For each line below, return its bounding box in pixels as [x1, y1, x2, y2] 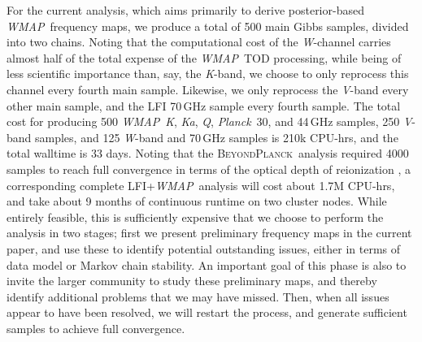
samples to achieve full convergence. [7, 319, 185, 336]
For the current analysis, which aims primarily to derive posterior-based [7, 2, 364, 18]
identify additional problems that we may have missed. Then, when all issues [7, 288, 389, 305]
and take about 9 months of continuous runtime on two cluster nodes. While [7, 193, 387, 210]
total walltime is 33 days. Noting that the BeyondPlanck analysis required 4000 [7, 145, 409, 162]
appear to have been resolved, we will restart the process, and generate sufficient [7, 304, 407, 321]
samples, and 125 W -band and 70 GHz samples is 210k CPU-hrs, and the [35, 128, 398, 145]
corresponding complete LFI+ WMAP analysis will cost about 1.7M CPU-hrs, [7, 176, 395, 193]
